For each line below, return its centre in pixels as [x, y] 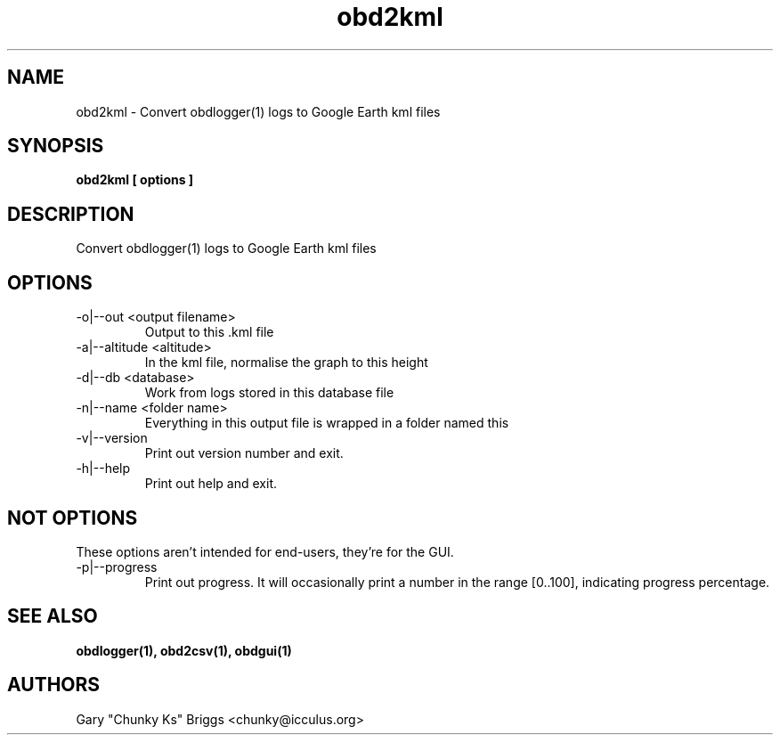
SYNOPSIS [56, 146]
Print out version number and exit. [244, 453]
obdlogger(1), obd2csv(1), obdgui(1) [184, 650]
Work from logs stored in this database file [269, 393]
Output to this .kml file [209, 332]
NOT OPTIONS [73, 518]
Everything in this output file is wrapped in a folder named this [327, 423]
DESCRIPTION [71, 214]
